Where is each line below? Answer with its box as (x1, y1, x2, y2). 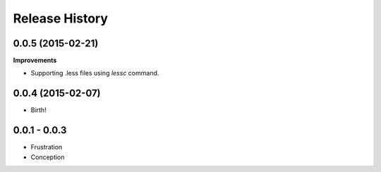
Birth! (30, 106, 47, 114)
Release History (13, 11, 109, 26)
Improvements (13, 56, 57, 65)
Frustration (30, 143, 63, 152)
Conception (30, 152, 65, 161)
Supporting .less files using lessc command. (30, 69, 159, 78)
